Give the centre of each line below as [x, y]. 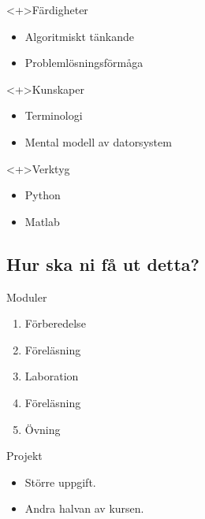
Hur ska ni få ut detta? [103, 263]
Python [43, 195]
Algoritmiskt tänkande [79, 36]
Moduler [27, 297]
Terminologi [54, 115]
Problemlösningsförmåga [84, 63]
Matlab [42, 221]
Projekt [24, 456]
